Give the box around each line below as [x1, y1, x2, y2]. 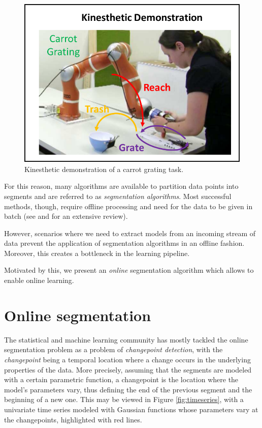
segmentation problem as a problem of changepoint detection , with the [4, 344, 223, 355]
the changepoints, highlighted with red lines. [4, 414, 142, 424]
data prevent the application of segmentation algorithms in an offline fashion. [4, 238, 245, 248]
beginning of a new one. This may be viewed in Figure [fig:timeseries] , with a [4, 394, 244, 405]
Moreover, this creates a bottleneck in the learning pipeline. [4, 247, 190, 258]
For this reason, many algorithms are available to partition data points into [4, 181, 239, 191]
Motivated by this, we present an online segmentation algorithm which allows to [4, 265, 254, 275]
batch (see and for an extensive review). [4, 211, 128, 221]
